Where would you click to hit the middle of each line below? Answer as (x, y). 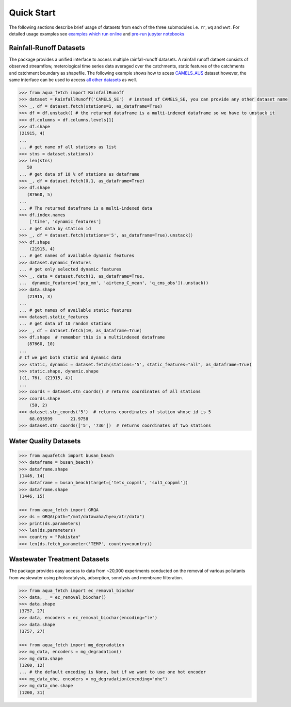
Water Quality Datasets (45, 441)
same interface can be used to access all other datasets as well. (73, 80)
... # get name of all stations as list (68, 147)
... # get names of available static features (75, 310)
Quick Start (32, 13)
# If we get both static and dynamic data (70, 358)
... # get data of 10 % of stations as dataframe (79, 174)
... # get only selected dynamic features (70, 269)
